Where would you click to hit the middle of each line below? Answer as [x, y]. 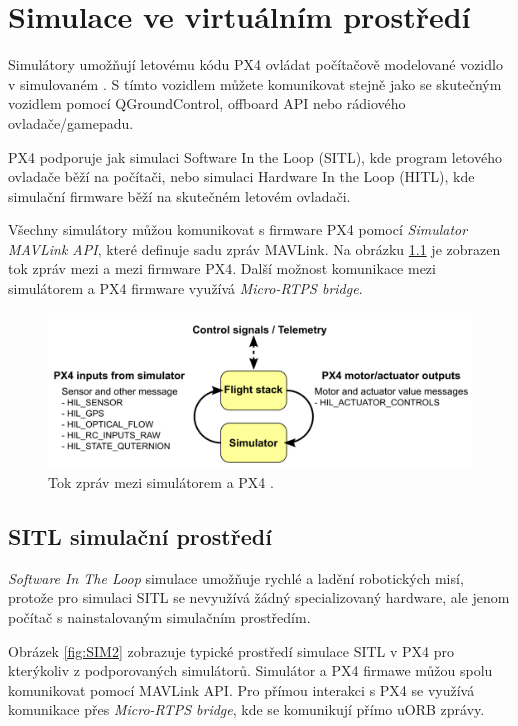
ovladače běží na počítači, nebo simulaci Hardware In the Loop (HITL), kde [241, 176]
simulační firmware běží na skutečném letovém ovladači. [179, 195]
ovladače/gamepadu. [71, 122]
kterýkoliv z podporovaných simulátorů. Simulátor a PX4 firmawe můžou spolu [250, 670]
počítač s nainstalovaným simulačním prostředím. [159, 616]
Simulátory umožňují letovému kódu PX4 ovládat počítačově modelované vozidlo [255, 64]
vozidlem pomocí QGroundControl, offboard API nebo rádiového [207, 103]
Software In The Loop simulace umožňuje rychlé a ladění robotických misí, [236, 577]
